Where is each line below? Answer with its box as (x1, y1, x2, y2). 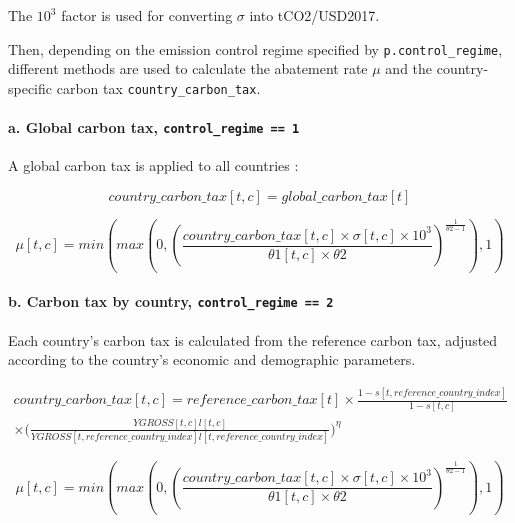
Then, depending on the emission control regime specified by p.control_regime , (8, 38, 503, 59)
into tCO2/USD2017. (249, 5, 380, 25)
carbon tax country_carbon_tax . (56, 77, 261, 98)
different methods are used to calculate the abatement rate (8, 58, 368, 79)
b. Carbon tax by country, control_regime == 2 (8, 291, 334, 312)
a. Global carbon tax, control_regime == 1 (8, 117, 300, 138)
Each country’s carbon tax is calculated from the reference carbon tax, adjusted (8, 329, 498, 350)
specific (8, 77, 53, 98)
